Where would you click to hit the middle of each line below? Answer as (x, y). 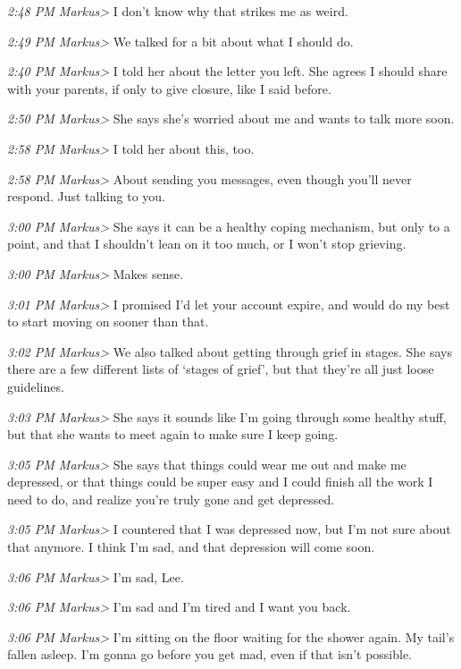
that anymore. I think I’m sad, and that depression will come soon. (191, 547)
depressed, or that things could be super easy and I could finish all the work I (220, 482)
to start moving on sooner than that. (108, 322)
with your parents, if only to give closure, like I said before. (169, 88)
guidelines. (36, 386)
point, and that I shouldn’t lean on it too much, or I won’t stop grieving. (207, 244)
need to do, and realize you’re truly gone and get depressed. (171, 499)
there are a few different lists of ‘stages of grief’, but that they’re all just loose (221, 369)
